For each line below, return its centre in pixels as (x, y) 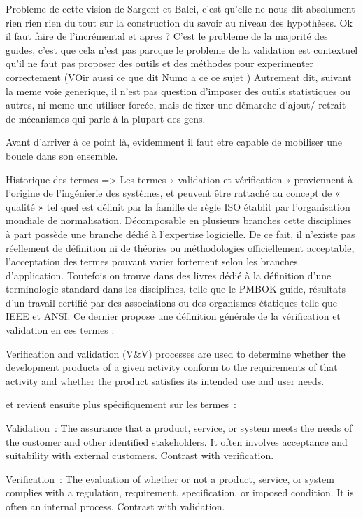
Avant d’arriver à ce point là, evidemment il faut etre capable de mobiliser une (174, 142)
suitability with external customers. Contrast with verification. (140, 455)
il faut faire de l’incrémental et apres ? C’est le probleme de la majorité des (167, 36)
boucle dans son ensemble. (62, 155)
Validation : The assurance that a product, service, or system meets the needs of (179, 428)
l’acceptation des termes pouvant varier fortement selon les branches (152, 261)
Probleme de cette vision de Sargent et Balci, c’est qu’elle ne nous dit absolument (180, 8)
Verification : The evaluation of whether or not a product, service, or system (170, 478)
